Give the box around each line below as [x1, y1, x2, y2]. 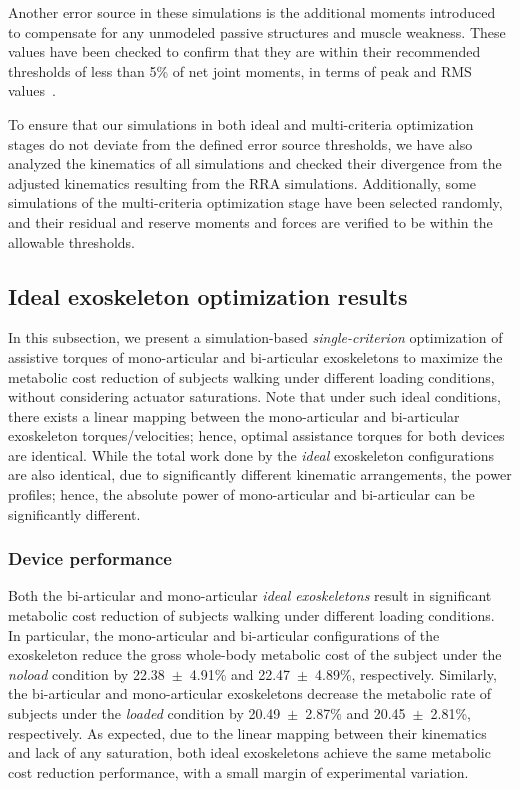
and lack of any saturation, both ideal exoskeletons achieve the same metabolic [8, 742, 491, 763]
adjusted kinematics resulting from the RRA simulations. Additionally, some [8, 172, 477, 193]
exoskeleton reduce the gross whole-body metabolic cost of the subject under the [8, 644, 502, 665]
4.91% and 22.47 [189, 663, 291, 684]
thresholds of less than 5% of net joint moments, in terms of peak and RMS [8, 60, 472, 81]
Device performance [8, 546, 172, 571]
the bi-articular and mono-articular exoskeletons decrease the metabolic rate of [8, 683, 492, 704]
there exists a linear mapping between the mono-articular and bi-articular [8, 405, 460, 426]
